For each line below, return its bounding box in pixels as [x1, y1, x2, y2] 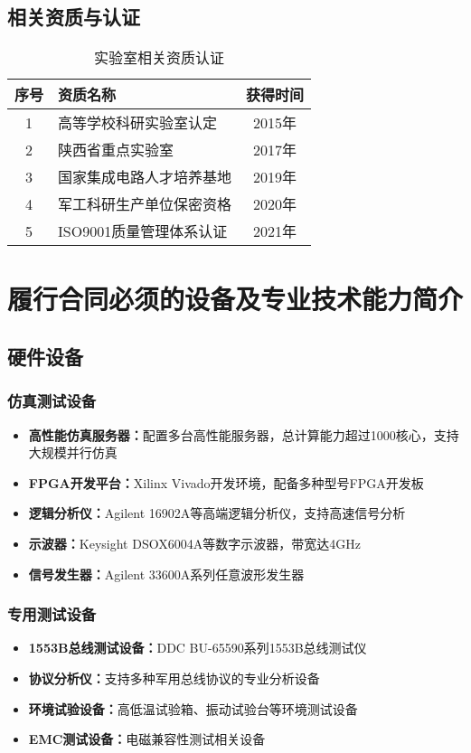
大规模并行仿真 [28, 443, 118, 462]
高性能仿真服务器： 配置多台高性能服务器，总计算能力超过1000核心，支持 [28, 425, 459, 444]
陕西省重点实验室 [58, 139, 174, 161]
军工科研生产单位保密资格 [58, 193, 232, 215]
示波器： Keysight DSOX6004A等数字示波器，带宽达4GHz [28, 533, 361, 552]
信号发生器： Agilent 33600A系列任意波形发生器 [28, 564, 305, 583]
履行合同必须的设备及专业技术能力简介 [7, 280, 464, 317]
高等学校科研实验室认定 [58, 112, 218, 134]
